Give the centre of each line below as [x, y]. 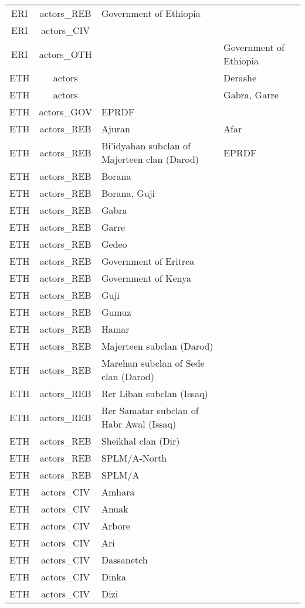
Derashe [240, 78]
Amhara [118, 492]
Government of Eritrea [148, 261]
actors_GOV [65, 112]
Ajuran [116, 129]
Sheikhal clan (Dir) [140, 441]
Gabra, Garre [251, 95]
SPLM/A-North [134, 458]
